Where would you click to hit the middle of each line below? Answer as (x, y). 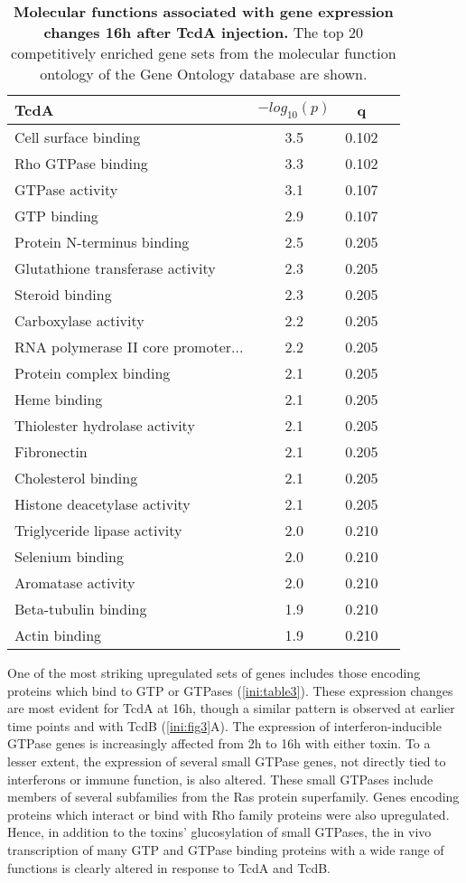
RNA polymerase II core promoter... (129, 347)
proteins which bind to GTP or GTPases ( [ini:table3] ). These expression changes (230, 690)
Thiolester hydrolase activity (105, 425)
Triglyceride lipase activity (98, 530)
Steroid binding (63, 294)
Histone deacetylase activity (103, 504)
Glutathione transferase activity (115, 268)
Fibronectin (51, 451)
